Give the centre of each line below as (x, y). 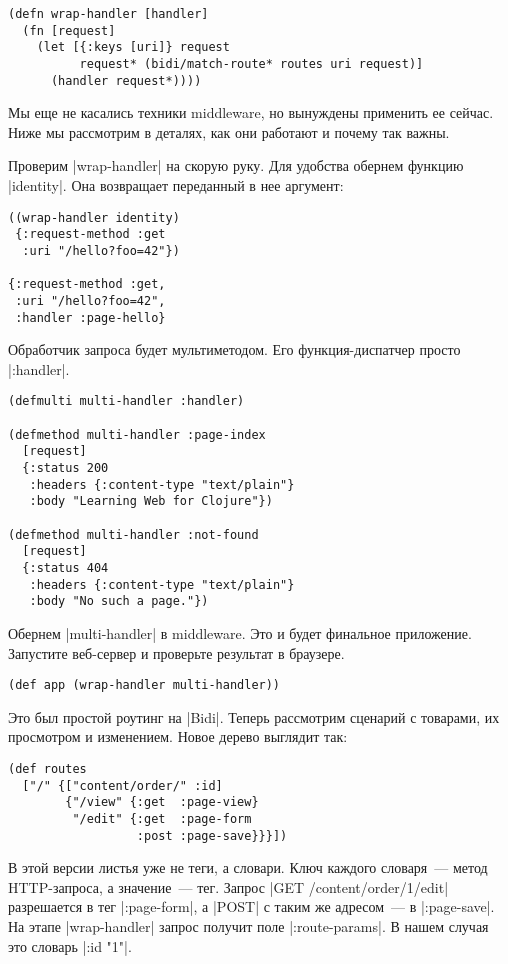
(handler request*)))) (126, 80)
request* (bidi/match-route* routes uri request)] (251, 63)
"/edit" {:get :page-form (162, 818)
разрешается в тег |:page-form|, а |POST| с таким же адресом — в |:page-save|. (251, 906)
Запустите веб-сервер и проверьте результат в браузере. (176, 652)
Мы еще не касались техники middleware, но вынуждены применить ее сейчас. (251, 112)
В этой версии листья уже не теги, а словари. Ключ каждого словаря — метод (248, 867)
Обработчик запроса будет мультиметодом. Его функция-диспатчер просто (234, 349)
